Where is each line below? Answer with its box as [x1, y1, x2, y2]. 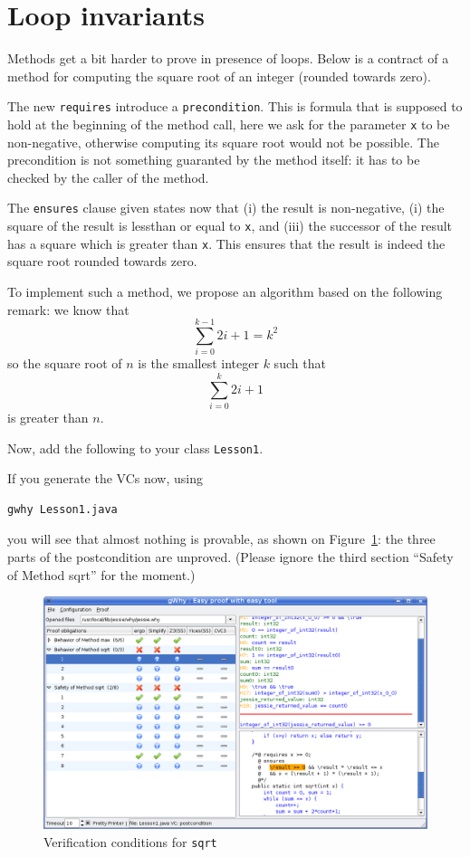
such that [273, 354, 326, 373]
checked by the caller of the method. [7, 167, 209, 186]
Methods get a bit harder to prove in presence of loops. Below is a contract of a [7, 49, 449, 68]
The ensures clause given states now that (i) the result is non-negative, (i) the [7, 198, 445, 217]
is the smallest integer [138, 354, 259, 373]
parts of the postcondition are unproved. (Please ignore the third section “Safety [7, 548, 454, 567]
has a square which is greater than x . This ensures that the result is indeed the [7, 233, 446, 252]
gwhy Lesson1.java [7, 502, 118, 516]
